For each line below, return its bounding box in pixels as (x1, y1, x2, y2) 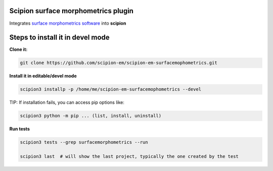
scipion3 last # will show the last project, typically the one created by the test (20, 154, 239, 159)
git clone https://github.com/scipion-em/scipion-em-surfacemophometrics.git (20, 60, 217, 66)
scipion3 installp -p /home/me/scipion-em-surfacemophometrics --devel (20, 86, 202, 92)
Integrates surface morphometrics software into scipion (9, 20, 126, 26)
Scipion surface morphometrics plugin (9, 7, 134, 15)
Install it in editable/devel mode (9, 73, 77, 79)
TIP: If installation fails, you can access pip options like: (9, 99, 125, 105)
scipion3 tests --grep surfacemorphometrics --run (20, 139, 149, 145)
